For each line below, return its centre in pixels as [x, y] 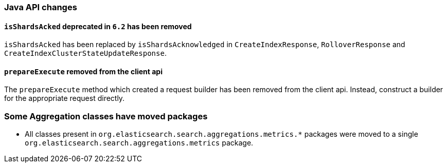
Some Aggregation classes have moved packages [106, 116]
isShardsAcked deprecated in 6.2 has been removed [98, 26]
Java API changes [41, 7]
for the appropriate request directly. [65, 98]
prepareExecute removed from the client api [83, 71]
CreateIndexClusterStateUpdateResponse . [85, 53]
